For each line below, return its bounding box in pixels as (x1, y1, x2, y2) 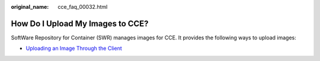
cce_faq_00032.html (57, 4, 108, 10)
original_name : (11, 4, 49, 10)
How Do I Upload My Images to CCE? (11, 18, 149, 29)
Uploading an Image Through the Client (25, 45, 122, 52)
